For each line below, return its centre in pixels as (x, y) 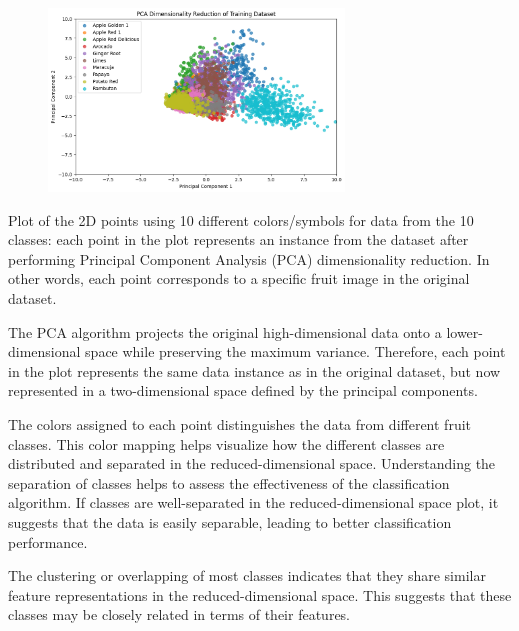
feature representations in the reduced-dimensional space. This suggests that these (260, 594)
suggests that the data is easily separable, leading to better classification (230, 521)
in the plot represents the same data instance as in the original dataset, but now (254, 370)
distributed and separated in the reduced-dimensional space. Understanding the (252, 463)
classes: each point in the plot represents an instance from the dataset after (238, 239)
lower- (464, 331)
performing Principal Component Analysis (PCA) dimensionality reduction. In (249, 258)
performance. (48, 541)
